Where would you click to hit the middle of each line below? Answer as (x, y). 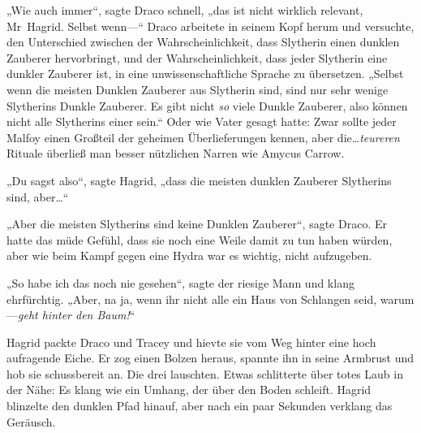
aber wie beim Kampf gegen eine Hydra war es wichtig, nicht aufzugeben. (189, 255)
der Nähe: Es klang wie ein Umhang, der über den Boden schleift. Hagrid (189, 390)
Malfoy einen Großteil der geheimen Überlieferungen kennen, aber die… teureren (203, 137)
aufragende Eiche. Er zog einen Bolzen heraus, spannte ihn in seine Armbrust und (210, 358)
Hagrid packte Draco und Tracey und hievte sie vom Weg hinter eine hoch (191, 342)
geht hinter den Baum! (74, 315)
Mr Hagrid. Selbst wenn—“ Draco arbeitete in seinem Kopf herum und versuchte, (210, 26)
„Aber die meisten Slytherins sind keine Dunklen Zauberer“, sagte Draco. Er (197, 224)
